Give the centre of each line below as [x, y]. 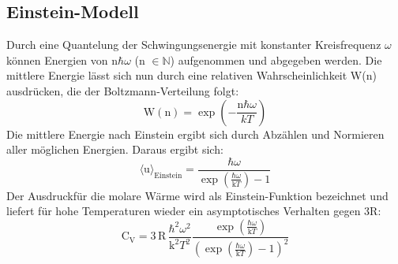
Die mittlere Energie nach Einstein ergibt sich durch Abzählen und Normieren [195, 134]
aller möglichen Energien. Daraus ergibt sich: [115, 149]
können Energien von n [62, 59]
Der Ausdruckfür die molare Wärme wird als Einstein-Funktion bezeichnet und [197, 195]
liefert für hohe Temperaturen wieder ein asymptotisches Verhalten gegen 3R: [194, 211]
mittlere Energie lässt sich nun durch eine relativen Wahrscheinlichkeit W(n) [191, 75]
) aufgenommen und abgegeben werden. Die [276, 59]
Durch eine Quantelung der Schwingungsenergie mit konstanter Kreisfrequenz [194, 45]
